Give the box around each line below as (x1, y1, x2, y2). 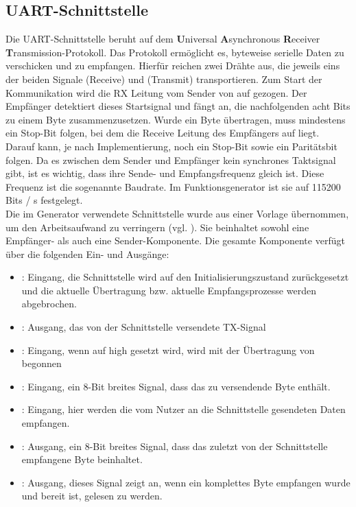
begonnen (21, 356, 62, 370)
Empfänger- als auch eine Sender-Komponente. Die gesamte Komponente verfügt (5, 233, 345, 248)
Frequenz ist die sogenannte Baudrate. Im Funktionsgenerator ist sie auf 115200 (5, 179, 341, 193)
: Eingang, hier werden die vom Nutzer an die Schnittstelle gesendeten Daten (21, 402, 346, 416)
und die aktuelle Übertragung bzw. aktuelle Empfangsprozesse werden (21, 283, 316, 297)
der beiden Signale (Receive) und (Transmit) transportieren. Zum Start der (5, 71, 322, 86)
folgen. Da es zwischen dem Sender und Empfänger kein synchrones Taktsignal (5, 152, 336, 167)
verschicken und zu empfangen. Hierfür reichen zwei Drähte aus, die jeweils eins (5, 58, 340, 73)
